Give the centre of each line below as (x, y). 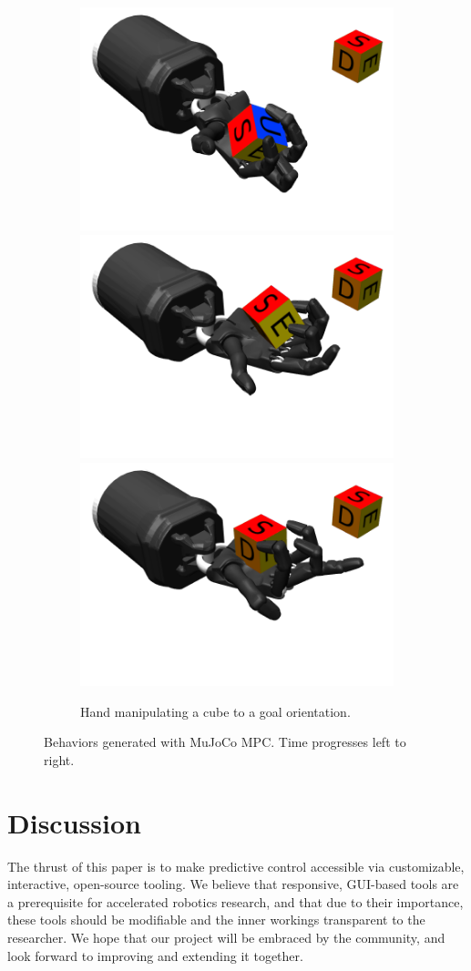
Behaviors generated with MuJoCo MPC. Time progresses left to (225, 742)
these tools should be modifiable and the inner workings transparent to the (216, 920)
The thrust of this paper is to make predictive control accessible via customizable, (236, 866)
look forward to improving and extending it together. (155, 955)
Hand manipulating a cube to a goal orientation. (215, 711)
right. (59, 759)
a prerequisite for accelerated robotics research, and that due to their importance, (235, 901)
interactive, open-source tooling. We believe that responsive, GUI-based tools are (233, 884)
